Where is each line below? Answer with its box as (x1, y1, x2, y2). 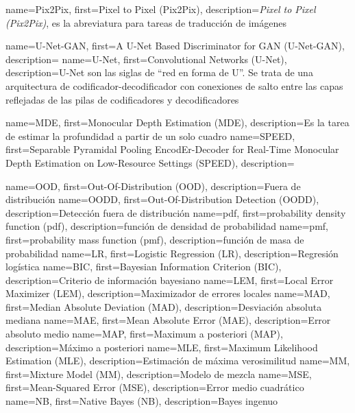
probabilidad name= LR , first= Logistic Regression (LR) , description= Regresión (5, 246, 339, 260)
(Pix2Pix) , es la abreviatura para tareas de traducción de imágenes (5, 15, 286, 29)
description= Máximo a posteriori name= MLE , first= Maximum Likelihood (5, 340, 318, 354)
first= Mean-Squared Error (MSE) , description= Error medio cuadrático (5, 380, 304, 394)
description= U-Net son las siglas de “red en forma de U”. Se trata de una (5, 65, 313, 80)
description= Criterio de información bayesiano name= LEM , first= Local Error (5, 272, 334, 287)
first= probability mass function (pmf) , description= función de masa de (5, 232, 304, 246)
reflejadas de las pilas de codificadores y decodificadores (5, 92, 239, 106)
